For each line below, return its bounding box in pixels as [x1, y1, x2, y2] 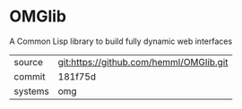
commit [13, 70, 46, 82]
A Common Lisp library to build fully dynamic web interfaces [9, 36, 233, 46]
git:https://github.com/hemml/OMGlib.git [57, 55, 229, 68]
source [13, 55, 43, 68]
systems [13, 85, 49, 97]
